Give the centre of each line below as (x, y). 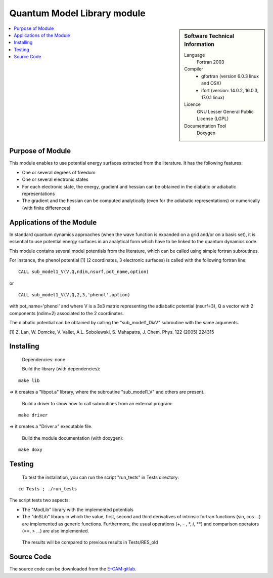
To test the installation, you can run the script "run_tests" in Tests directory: (101, 477)
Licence (192, 104)
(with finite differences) (46, 208)
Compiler (194, 69)
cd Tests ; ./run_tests (48, 489)
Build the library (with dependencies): (61, 369)
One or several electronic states (55, 179)
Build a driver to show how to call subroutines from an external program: (97, 403)
